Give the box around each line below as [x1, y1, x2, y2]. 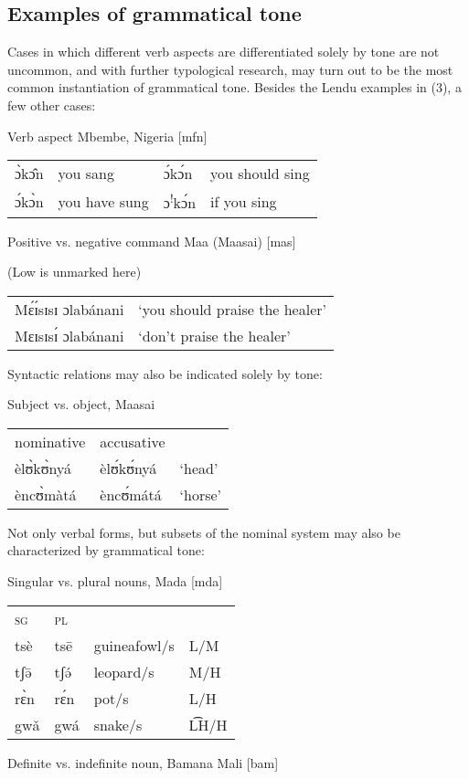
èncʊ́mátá [100, 483, 162, 505]
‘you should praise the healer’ [138, 298, 326, 320]
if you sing [210, 190, 277, 212]
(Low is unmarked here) [7, 262, 142, 281]
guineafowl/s [93, 634, 175, 656]
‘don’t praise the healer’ [138, 324, 291, 346]
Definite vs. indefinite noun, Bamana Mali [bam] [7, 753, 279, 772]
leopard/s [93, 660, 155, 682]
